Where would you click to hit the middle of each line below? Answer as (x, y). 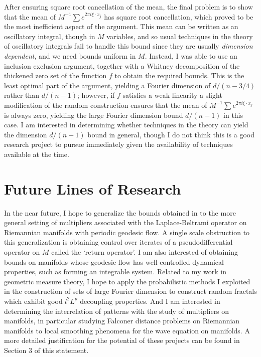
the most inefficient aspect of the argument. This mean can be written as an (121, 26)
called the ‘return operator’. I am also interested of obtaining (145, 252)
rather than (22, 95)
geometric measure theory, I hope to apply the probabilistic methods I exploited (127, 281)
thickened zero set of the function (55, 75)
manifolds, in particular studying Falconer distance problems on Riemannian (122, 321)
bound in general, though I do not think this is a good (171, 134)
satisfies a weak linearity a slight (172, 95)
